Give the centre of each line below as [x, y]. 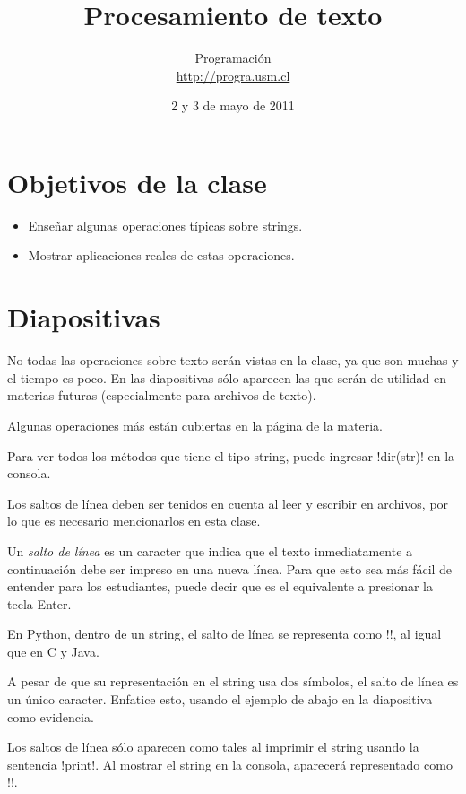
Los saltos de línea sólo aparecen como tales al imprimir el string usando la [213, 747]
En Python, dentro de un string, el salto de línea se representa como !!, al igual [224, 634]
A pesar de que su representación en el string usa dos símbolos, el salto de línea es [233, 681]
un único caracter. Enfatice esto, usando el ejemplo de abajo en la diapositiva [220, 699]
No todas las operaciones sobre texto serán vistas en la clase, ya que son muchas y [233, 360]
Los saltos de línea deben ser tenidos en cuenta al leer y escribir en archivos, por [228, 503]
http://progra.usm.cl [233, 75]
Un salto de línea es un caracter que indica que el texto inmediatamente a [210, 550]
